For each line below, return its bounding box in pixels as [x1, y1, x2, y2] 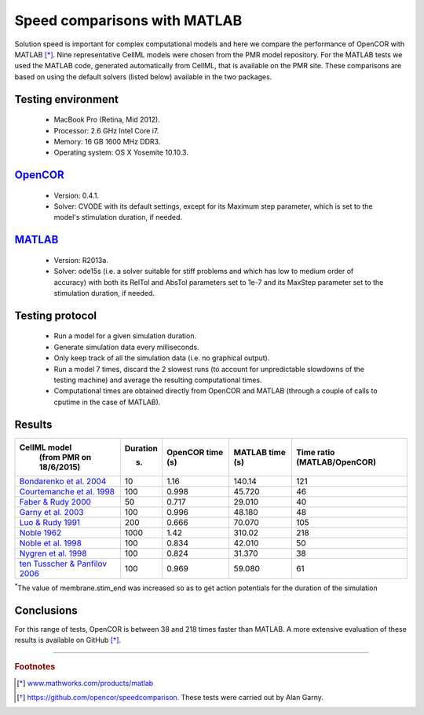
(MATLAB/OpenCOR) [295, 456, 377, 467]
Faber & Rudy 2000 [19, 496, 92, 507]
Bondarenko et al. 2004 [19, 476, 107, 487]
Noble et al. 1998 [19, 538, 82, 549]
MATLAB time [233, 447, 286, 458]
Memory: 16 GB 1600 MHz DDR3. [53, 137, 161, 146]
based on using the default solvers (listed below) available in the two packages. [14, 71, 272, 82]
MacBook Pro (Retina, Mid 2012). [53, 115, 160, 125]
